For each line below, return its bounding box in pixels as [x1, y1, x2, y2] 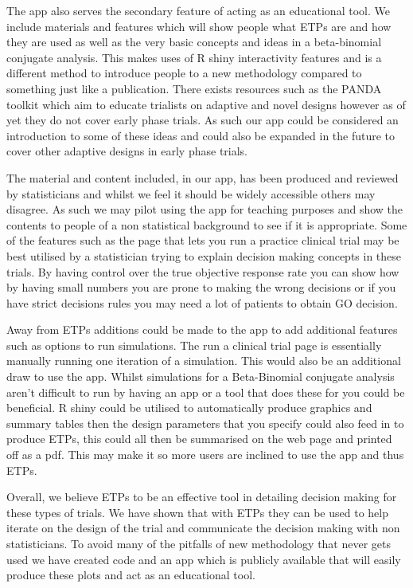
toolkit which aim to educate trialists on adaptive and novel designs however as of [6, 96, 406, 112]
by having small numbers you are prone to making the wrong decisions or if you [6, 279, 396, 296]
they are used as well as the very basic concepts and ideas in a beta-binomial [6, 33, 382, 50]
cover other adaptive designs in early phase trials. [6, 143, 248, 159]
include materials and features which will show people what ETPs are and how [6, 18, 392, 34]
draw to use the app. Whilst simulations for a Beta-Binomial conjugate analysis [6, 368, 395, 385]
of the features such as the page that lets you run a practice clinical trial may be [6, 232, 399, 249]
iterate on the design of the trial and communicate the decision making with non [6, 519, 400, 536]
